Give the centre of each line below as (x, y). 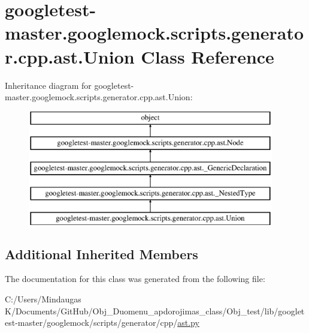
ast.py (188, 322)
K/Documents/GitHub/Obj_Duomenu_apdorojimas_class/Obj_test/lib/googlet (155, 310)
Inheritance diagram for (48, 85)
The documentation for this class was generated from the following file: (135, 279)
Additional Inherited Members (102, 253)
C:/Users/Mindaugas (43, 299)
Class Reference (207, 56)
